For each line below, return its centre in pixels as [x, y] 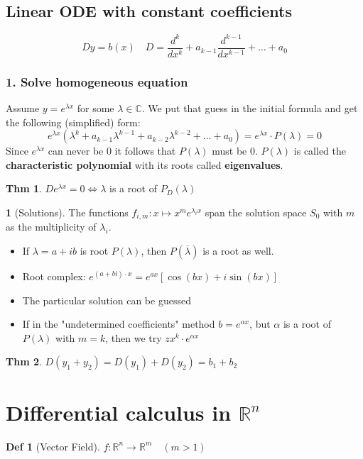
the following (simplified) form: [73, 122]
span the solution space [256, 212]
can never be [76, 151]
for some [96, 107]
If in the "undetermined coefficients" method [119, 324]
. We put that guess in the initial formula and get [250, 107]
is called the [320, 151]
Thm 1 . [24, 188]
